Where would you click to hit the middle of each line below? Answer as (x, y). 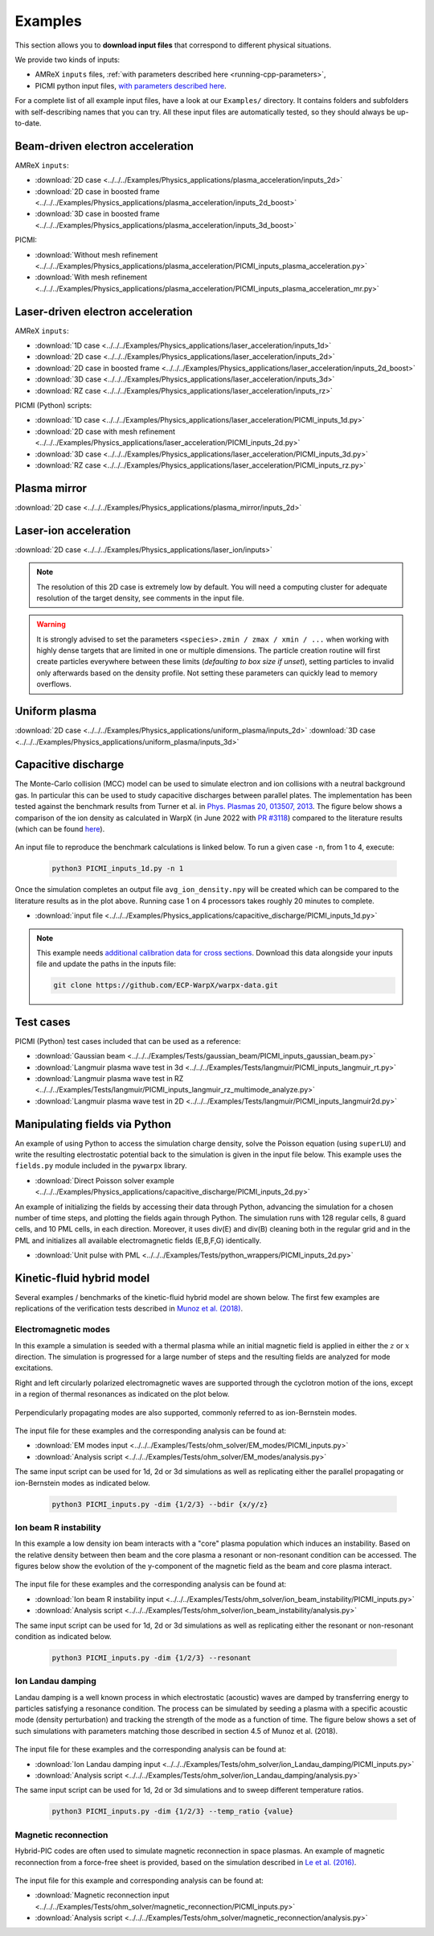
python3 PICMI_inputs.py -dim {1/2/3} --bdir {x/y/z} (160, 1504)
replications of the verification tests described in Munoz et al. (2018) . (129, 1309)
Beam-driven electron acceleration (104, 146)
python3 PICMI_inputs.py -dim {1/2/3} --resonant (151, 1657)
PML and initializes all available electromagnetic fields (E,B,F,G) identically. (138, 1240)
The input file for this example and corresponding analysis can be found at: (139, 1880)
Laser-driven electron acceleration (104, 311)
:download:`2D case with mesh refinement (105, 431)
